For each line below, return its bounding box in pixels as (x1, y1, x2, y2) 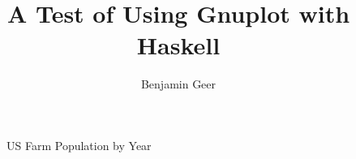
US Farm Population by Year (6, 136, 152, 153)
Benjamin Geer (140, 75, 217, 92)
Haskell (136, 28, 221, 62)
